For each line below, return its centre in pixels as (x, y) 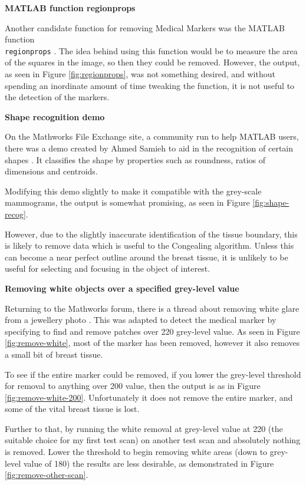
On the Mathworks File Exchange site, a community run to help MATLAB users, (152, 136)
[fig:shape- (271, 202)
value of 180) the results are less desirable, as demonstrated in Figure (149, 463)
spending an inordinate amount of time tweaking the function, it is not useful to (150, 85)
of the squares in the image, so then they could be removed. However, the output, (152, 62)
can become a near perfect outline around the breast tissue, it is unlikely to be (147, 257)
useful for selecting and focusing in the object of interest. (108, 268)
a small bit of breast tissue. (54, 354)
